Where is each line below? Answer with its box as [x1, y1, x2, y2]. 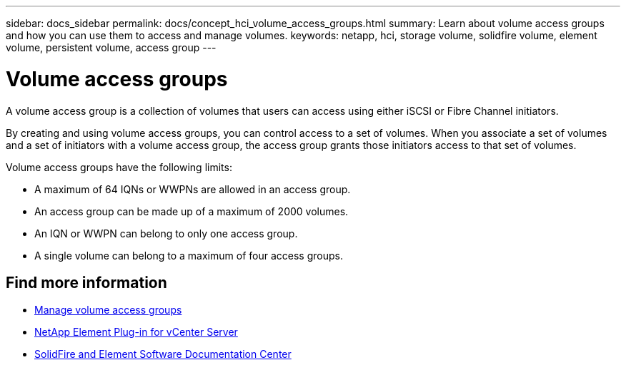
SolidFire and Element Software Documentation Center [34, 348, 292, 361]
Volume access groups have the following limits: [6, 160, 232, 173]
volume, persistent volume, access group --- [6, 41, 217, 53]
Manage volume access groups [34, 304, 182, 317]
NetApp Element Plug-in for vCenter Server [34, 326, 238, 339]
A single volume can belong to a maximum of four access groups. [34, 249, 343, 262]
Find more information [6, 273, 167, 292]
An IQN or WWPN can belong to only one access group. [34, 227, 298, 240]
